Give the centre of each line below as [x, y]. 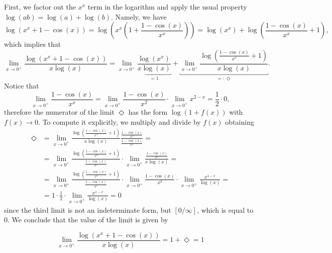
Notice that [22, 86]
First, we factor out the [40, 7]
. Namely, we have [139, 16]
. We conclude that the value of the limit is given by [88, 220]
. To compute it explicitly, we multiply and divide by [120, 121]
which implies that [33, 44]
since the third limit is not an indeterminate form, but [88, 209]
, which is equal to [225, 209]
